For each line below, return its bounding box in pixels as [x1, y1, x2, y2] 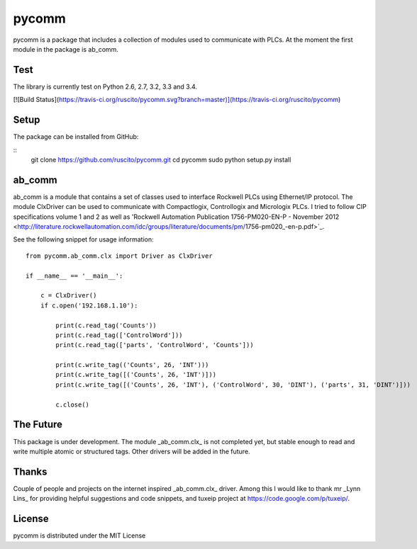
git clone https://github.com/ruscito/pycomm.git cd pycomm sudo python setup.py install [30, 155, 291, 164]
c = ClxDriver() [40, 291, 97, 300]
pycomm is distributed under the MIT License [13, 531, 146, 540]
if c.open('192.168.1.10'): [40, 301, 138, 310]
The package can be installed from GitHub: [13, 132, 139, 141]
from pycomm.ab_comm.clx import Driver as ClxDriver [26, 251, 213, 260]
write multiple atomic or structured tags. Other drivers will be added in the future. [13, 447, 251, 455]
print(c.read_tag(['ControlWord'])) [55, 331, 184, 339]
